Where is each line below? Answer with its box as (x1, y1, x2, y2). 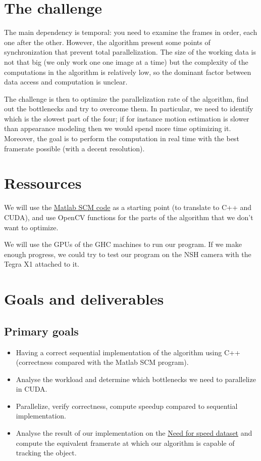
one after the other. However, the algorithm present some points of (4, 36, 211, 47)
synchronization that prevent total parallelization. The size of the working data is (4, 47, 256, 57)
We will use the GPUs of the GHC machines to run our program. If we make (4, 239, 242, 249)
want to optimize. (4, 222, 59, 232)
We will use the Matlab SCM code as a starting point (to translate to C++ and (4, 202, 252, 213)
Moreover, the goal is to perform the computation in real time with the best (4, 133, 239, 144)
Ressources (4, 173, 82, 193)
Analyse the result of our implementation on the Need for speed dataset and (16, 428, 252, 438)
